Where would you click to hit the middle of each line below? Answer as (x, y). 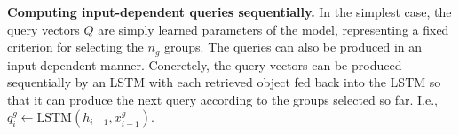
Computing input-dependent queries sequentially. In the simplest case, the (229, 12)
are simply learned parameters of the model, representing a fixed (273, 29)
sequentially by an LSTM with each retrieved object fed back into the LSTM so (224, 82)
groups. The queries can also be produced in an (293, 47)
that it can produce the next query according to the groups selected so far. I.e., (222, 99)
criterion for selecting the (75, 47)
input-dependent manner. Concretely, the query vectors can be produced (205, 64)
